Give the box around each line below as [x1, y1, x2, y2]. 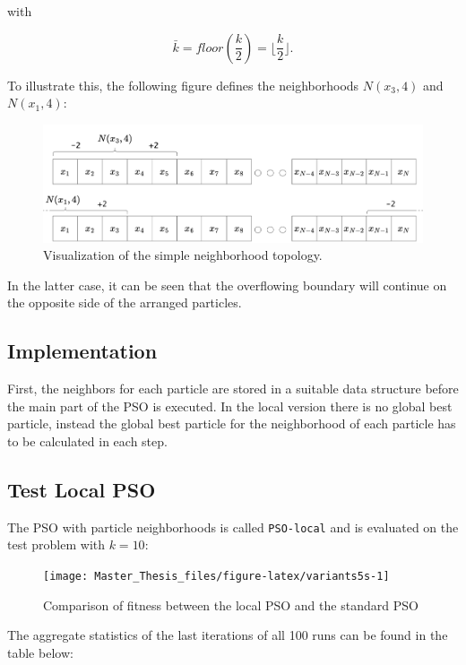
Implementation [7, 337, 158, 365]
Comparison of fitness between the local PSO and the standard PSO [43, 595, 419, 614]
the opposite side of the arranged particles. [7, 293, 242, 312]
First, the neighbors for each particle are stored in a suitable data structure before [7, 379, 459, 398]
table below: [7, 643, 73, 661]
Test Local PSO [7, 475, 156, 503]
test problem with [7, 535, 106, 554]
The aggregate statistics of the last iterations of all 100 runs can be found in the [7, 626, 448, 644]
